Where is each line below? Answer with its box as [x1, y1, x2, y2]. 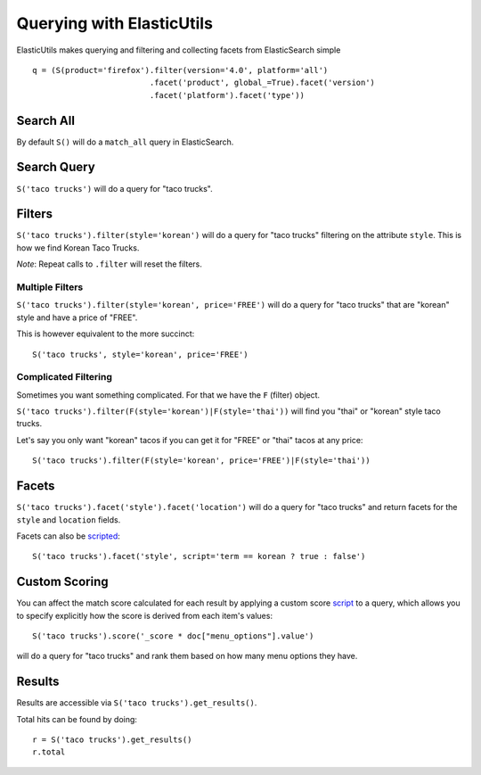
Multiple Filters [16, 281, 84, 293]
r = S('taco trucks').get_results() [32, 735, 192, 745]
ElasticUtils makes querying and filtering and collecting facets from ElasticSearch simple [16, 45, 341, 55]
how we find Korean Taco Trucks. [16, 242, 140, 253]
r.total [32, 747, 66, 757]
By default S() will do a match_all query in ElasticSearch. [16, 136, 234, 147]
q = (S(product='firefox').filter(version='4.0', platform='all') [32, 65, 329, 75]
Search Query [16, 160, 95, 175]
